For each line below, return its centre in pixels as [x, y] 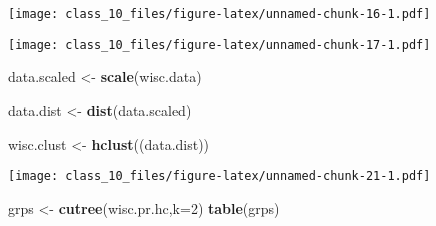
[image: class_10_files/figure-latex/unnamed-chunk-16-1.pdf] [219, 14]
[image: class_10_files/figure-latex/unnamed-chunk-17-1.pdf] [219, 44]
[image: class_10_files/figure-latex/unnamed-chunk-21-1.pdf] [219, 176]
